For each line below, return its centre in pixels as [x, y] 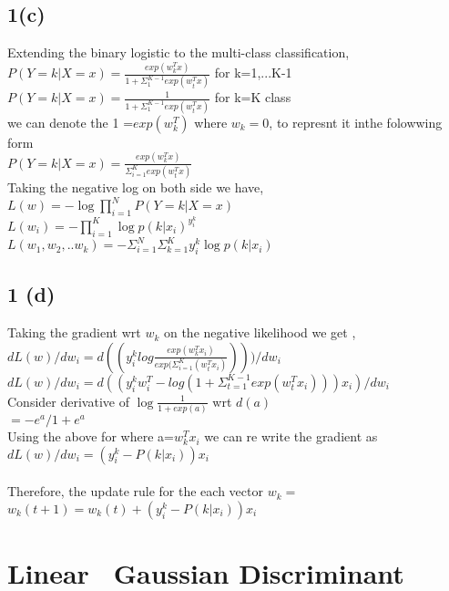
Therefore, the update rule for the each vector [135, 491]
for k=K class [253, 97]
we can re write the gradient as [291, 436]
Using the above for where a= [91, 436]
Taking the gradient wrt [74, 332]
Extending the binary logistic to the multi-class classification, [179, 52]
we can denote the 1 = [71, 122]
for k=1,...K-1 [253, 73]
